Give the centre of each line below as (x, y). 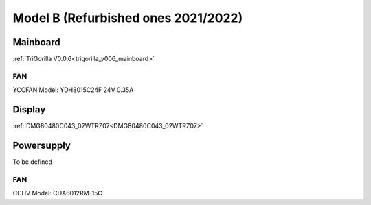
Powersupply (42, 145)
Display (29, 110)
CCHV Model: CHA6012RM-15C (57, 193)
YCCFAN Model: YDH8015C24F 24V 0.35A (73, 90)
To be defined (33, 162)
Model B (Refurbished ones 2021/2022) (128, 18)
